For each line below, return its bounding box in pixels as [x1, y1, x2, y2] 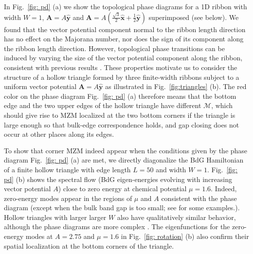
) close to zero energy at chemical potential [58, 183, 187, 194]
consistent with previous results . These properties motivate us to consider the [4, 62, 237, 72]
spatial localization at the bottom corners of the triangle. [4, 240, 174, 251]
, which [211, 100, 233, 110]
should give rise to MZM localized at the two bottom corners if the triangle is [4, 109, 235, 120]
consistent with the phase [161, 193, 237, 203]
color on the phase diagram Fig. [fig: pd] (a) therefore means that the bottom [4, 91, 236, 101]
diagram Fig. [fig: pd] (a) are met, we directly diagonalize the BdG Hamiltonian [4, 155, 244, 165]
